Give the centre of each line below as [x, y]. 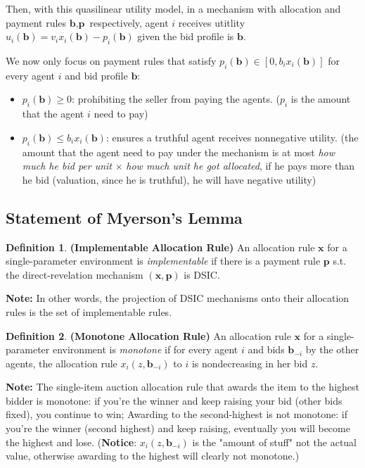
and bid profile [96, 75]
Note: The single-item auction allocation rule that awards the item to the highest [182, 387]
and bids [266, 349]
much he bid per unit [67, 166]
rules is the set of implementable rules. [89, 311]
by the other [332, 349]
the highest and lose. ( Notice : [71, 442]
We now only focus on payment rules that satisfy [111, 60]
